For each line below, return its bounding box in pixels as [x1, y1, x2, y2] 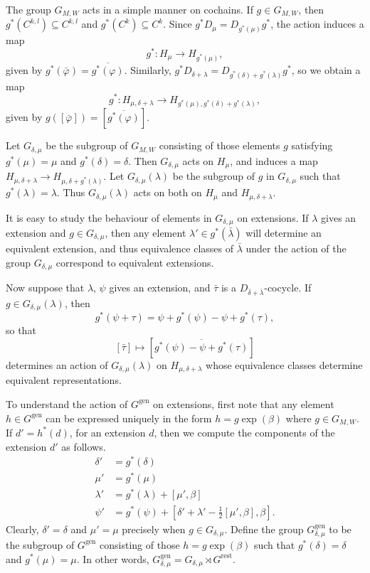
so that [6, 323, 36, 338]
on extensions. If [237, 210, 309, 225]
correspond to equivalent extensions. [55, 255, 214, 269]
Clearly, [6, 521, 39, 536]
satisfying [291, 138, 333, 153]
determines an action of [6, 357, 108, 372]
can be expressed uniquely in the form [46, 410, 212, 425]
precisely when [122, 521, 186, 536]
